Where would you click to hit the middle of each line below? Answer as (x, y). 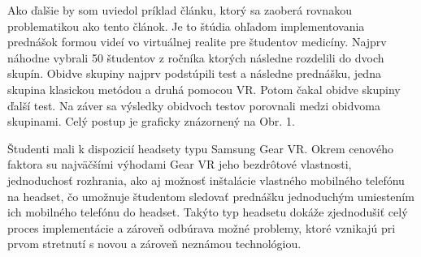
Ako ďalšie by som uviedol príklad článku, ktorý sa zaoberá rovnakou (180, 10)
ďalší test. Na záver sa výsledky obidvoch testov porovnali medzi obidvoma (194, 105)
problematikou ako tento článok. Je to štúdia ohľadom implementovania (186, 26)
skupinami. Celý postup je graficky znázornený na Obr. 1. (151, 121)
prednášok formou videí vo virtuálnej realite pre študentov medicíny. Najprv (197, 42)
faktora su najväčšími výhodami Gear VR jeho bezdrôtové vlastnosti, (180, 164)
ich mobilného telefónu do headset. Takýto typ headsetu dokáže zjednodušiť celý (208, 212)
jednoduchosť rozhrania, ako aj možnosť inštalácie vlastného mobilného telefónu (206, 180)
